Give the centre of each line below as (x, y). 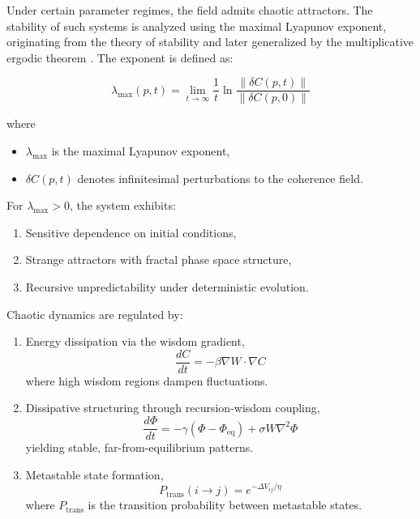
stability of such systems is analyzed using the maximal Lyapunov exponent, (197, 26)
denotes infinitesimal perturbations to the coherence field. (220, 178)
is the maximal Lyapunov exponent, (141, 151)
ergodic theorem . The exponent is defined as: (120, 57)
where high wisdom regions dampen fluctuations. (147, 380)
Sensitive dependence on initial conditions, (131, 232)
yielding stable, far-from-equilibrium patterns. (139, 447)
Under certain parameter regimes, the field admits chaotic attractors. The (190, 10)
